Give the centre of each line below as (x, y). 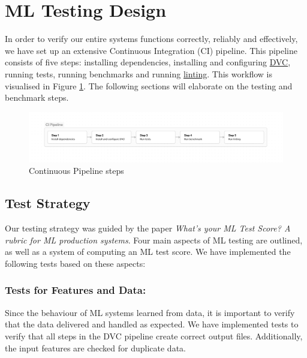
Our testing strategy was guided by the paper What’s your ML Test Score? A (148, 228)
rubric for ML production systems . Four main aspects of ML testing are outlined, (154, 240)
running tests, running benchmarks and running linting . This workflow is (139, 73)
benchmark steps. (37, 97)
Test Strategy (48, 203)
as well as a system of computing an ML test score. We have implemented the (148, 252)
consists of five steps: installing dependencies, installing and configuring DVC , (148, 62)
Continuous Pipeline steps (76, 171)
